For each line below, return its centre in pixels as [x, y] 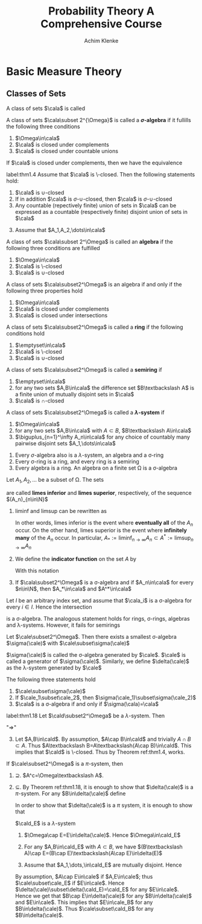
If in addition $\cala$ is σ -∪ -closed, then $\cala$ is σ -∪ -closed [93, 199]
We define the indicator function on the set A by [76, 559]
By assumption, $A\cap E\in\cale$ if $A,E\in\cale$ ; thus [84, 876]
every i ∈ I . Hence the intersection [49, 607]
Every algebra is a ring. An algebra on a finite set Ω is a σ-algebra [96, 468]
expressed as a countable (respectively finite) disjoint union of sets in [101, 212]
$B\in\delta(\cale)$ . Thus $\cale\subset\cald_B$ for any [84, 908]
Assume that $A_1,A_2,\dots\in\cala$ [60, 230]
